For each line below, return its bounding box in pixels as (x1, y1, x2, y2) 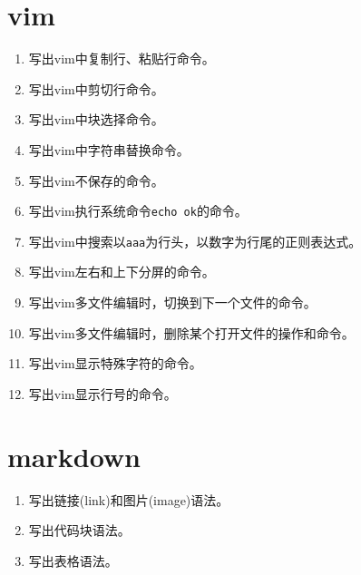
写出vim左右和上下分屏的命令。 (28, 262, 215, 281)
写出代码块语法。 (28, 521, 131, 540)
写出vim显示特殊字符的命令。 (28, 354, 202, 373)
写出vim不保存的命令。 (28, 171, 164, 190)
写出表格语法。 (28, 551, 118, 570)
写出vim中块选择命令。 (28, 110, 164, 129)
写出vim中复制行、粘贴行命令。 (28, 49, 215, 68)
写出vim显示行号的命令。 (28, 384, 177, 403)
